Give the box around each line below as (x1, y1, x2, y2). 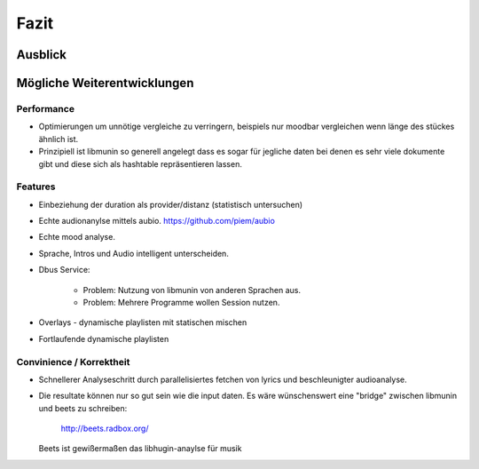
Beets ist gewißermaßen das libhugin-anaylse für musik (38, 443, 242, 454)
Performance (16, 102, 75, 115)
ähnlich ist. (38, 133, 79, 144)
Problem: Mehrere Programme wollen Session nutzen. (82, 297, 280, 307)
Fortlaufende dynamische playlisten (38, 333, 169, 344)
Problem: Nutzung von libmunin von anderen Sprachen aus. (82, 284, 302, 295)
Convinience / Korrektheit (16, 355, 130, 368)
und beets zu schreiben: (38, 402, 128, 413)
